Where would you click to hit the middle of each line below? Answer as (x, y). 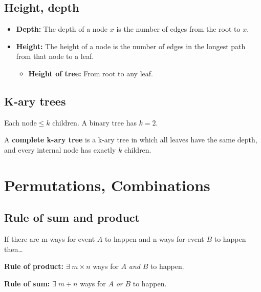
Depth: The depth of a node (62, 29)
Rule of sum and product (72, 217)
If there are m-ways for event (50, 239)
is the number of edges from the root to (178, 29)
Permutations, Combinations (107, 185)
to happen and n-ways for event (154, 239)
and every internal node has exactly (60, 149)
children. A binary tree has (94, 122)
